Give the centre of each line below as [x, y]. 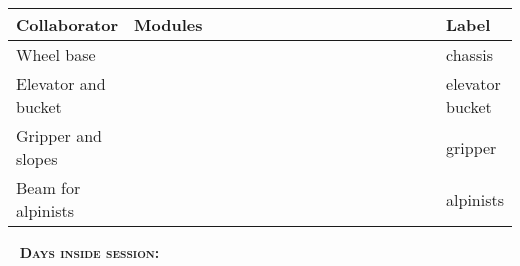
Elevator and [61, 83]
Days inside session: [89, 252]
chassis [469, 54]
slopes [37, 158]
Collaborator [67, 24]
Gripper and [59, 135]
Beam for [48, 187]
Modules [168, 24]
